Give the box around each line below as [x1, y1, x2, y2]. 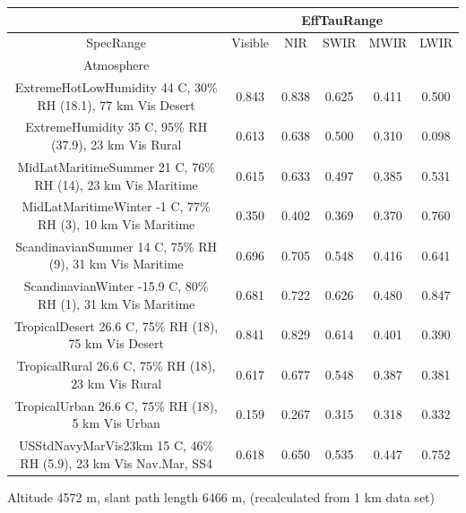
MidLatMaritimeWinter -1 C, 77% [22, 197, 211, 216]
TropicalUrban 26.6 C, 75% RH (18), [14, 396, 218, 415]
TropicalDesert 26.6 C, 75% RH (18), [14, 316, 219, 335]
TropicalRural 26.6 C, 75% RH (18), [16, 356, 216, 375]
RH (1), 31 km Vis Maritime [38, 294, 195, 312]
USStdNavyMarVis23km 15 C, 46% [19, 435, 214, 454]
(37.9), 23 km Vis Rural [50, 135, 182, 154]
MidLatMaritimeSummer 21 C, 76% [17, 157, 215, 175]
